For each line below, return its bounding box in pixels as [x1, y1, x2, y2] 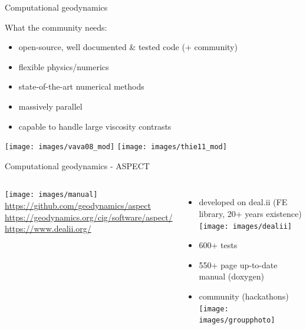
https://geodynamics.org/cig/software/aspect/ [5, 210, 173, 223]
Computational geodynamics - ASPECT [5, 159, 150, 172]
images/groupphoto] [199, 316, 275, 325]
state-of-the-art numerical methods [18, 80, 144, 93]
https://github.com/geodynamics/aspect [5, 199, 151, 212]
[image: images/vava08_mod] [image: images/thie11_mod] [5, 143, 227, 152]
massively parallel [18, 100, 83, 112]
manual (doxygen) [199, 270, 264, 282]
